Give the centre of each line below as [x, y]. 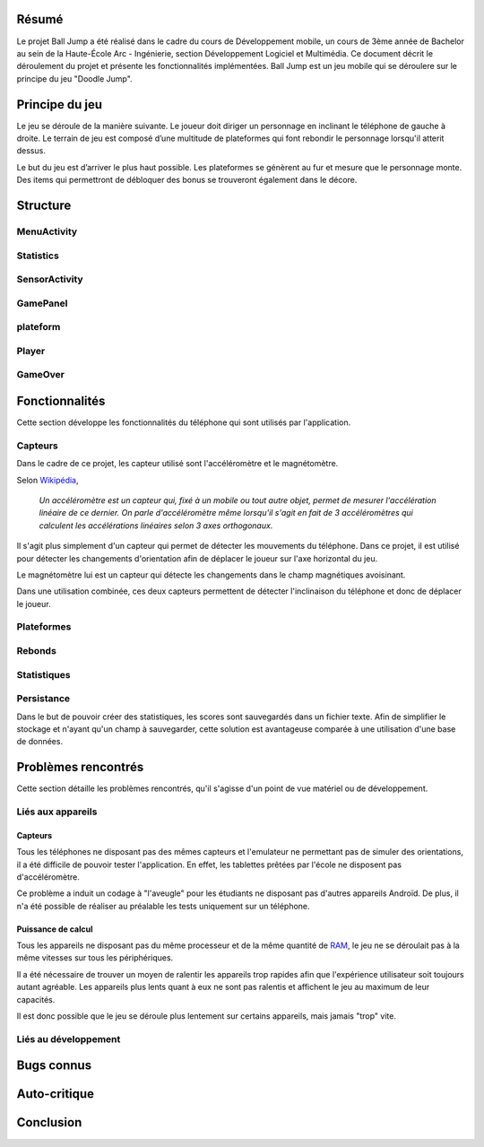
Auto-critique [55, 1094]
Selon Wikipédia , [48, 480]
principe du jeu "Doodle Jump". [75, 78]
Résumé [40, 19]
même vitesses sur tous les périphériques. [95, 958]
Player [31, 351]
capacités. [36, 999]
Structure [44, 205]
